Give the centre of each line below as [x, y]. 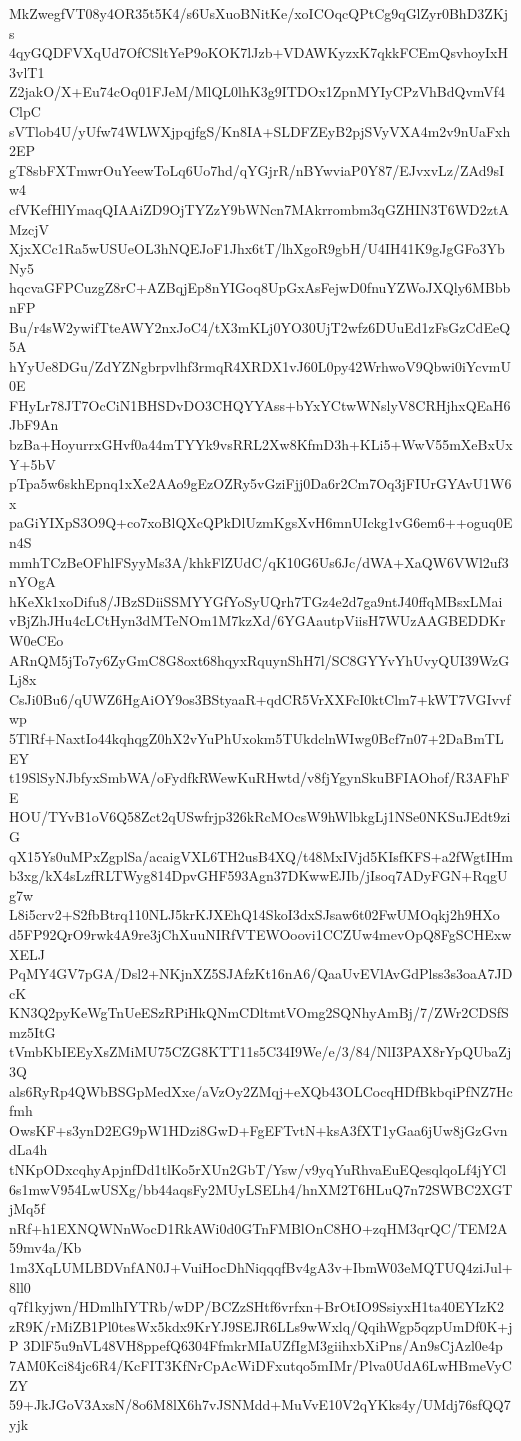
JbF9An [34, 424]
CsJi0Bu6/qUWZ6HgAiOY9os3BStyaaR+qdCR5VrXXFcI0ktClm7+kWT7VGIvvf [260, 698]
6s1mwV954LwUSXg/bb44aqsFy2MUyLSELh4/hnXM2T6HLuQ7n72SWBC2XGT [261, 1188]
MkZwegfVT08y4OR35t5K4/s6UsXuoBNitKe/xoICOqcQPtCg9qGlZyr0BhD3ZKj [259, 13]
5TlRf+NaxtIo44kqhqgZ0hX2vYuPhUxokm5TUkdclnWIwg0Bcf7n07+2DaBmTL [256, 737]
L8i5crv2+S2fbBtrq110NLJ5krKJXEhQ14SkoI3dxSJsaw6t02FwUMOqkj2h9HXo [254, 914]
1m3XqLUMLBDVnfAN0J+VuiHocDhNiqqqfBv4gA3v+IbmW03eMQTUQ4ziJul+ [261, 1267]
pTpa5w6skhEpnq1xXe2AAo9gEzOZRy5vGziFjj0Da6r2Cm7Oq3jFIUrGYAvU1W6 [260, 483]
